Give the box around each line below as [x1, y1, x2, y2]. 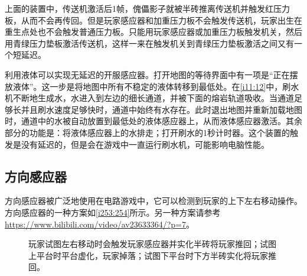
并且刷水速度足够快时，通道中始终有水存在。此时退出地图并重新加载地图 [21, 103, 302, 115]
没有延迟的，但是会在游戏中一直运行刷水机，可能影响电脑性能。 [21, 138, 269, 150]
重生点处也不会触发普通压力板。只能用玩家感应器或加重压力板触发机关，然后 [5, 25, 302, 38]
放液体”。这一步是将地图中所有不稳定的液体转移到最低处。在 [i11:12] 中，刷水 [5, 80, 299, 92]
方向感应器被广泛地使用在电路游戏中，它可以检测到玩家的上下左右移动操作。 [5, 194, 302, 207]
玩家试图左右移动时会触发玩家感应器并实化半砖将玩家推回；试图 [28, 238, 276, 250]
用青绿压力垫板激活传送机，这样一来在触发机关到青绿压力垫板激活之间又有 [5, 37, 294, 49]
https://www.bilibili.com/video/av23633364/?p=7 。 [5, 217, 194, 230]
